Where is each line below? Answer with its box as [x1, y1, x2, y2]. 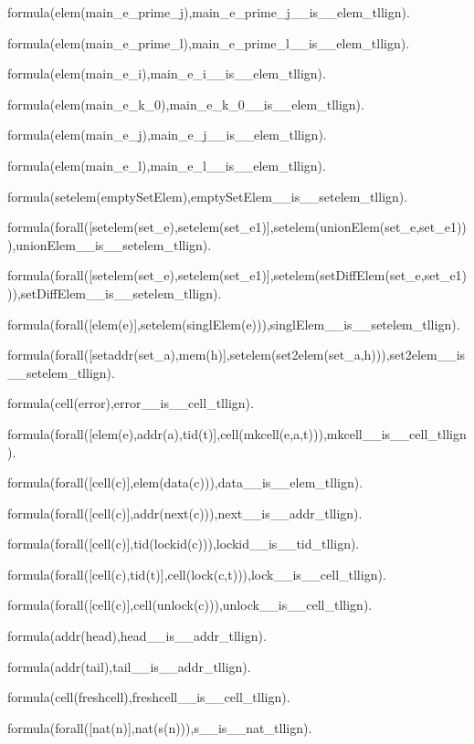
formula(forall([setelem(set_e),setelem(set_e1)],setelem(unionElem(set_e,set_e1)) [7, 217, 467, 236]
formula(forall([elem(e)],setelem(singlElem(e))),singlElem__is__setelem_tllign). [7, 314, 460, 333]
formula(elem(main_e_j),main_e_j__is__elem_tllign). [7, 125, 327, 144]
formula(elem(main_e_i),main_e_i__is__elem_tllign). [7, 64, 326, 83]
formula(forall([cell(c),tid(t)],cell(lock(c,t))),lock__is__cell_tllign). [7, 564, 386, 583]
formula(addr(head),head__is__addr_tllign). [7, 626, 267, 645]
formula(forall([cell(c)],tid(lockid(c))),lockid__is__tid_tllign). [7, 534, 360, 553]
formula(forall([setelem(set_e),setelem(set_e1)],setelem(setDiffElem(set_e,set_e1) [7, 266, 468, 285]
